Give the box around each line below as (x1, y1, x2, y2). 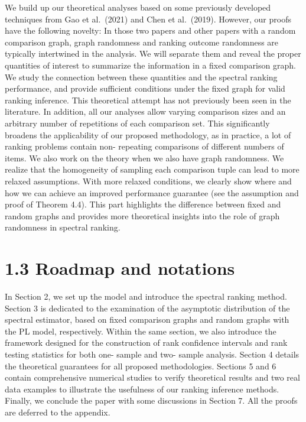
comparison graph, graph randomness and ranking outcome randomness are (5, 35, 279, 48)
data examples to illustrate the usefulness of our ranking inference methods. (5, 382, 279, 395)
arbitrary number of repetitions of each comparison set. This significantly (5, 116, 270, 129)
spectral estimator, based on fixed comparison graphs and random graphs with (5, 313, 289, 326)
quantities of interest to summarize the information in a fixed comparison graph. (5, 59, 296, 71)
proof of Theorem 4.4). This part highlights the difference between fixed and (5, 198, 281, 210)
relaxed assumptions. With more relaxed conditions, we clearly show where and (5, 174, 292, 187)
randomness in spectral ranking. (5, 221, 121, 233)
